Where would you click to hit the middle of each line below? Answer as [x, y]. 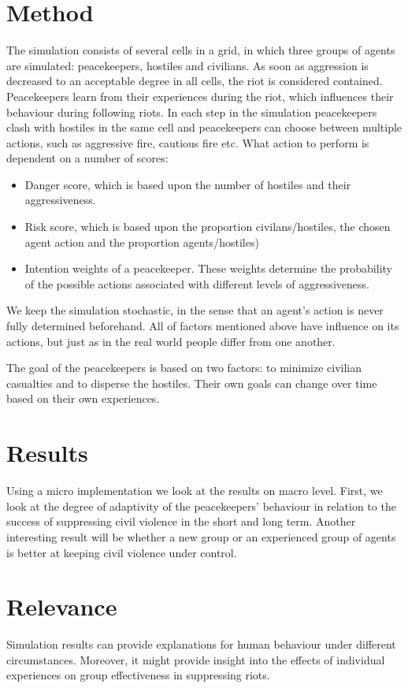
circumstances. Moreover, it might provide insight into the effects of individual [196, 659]
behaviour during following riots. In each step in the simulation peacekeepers [192, 112]
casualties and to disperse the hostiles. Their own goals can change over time [192, 383]
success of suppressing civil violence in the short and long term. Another [181, 521]
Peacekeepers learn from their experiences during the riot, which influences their [200, 96]
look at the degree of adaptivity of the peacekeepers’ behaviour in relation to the [201, 506]
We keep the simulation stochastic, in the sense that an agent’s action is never [195, 310]
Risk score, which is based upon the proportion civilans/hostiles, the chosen [208, 227]
